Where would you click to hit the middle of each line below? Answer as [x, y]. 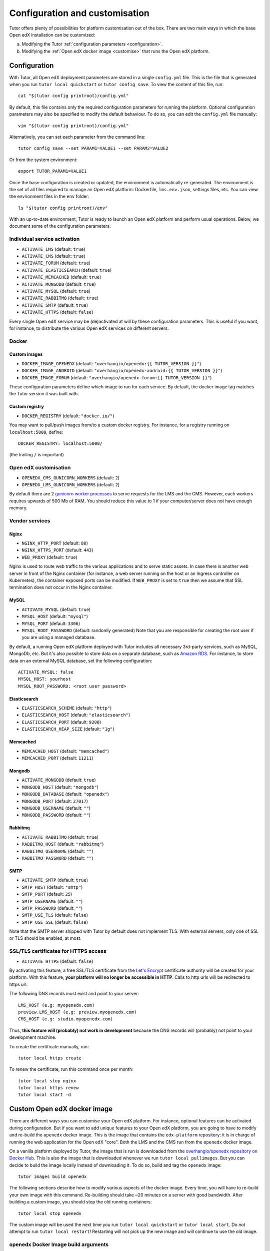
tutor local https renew [48, 1088]
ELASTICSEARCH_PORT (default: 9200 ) [61, 722]
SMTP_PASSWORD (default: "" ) [52, 908]
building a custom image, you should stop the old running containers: [80, 1202]
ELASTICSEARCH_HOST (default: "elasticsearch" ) [76, 715]
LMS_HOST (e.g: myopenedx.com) [56, 1005]
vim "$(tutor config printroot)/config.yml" [74, 126]
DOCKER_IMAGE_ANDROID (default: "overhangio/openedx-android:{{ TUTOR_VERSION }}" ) [122, 371]
